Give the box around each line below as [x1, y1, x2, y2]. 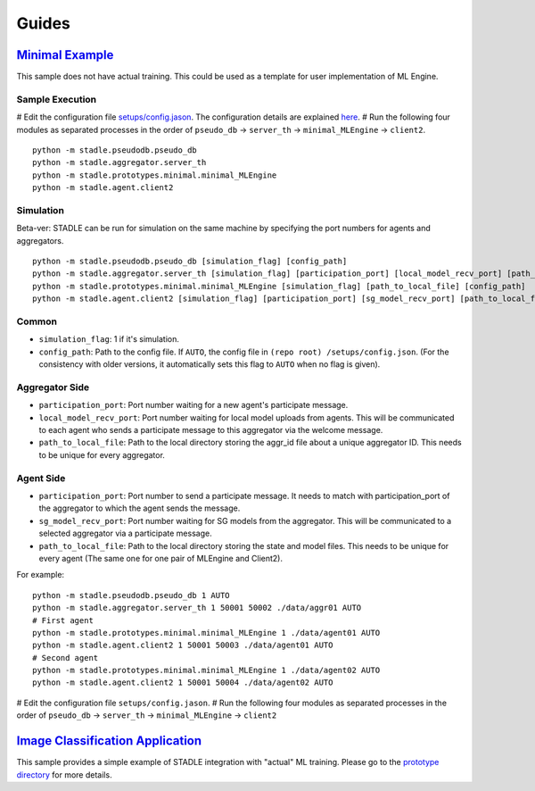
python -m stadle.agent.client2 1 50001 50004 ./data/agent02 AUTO [32, 678, 333, 687]
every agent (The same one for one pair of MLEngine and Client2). [38, 553, 284, 563]
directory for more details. [16, 769, 112, 780]
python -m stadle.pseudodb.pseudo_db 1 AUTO [32, 590, 231, 600]
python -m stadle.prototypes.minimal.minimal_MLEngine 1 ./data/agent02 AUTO [32, 665, 381, 676]
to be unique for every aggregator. [38, 449, 165, 460]
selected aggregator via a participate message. [38, 528, 213, 539]
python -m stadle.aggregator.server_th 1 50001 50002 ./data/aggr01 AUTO [32, 603, 362, 613]
